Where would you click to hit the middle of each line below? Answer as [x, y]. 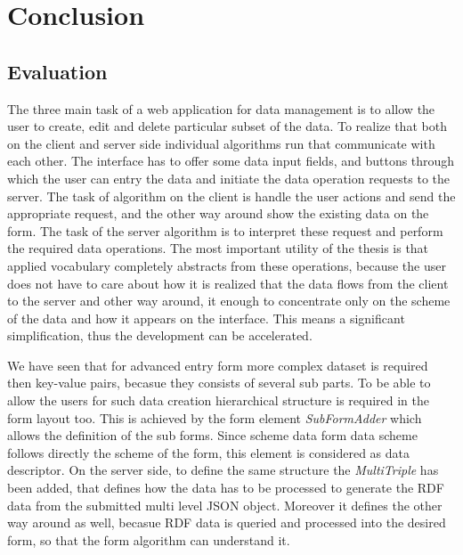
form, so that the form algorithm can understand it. [149, 539]
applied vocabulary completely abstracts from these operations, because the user [227, 265]
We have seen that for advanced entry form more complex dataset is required [218, 365]
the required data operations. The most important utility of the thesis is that [218, 248]
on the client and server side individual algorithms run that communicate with [221, 143]
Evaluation [57, 71]
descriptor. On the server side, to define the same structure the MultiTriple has [223, 470]
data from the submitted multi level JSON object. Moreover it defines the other [225, 505]
